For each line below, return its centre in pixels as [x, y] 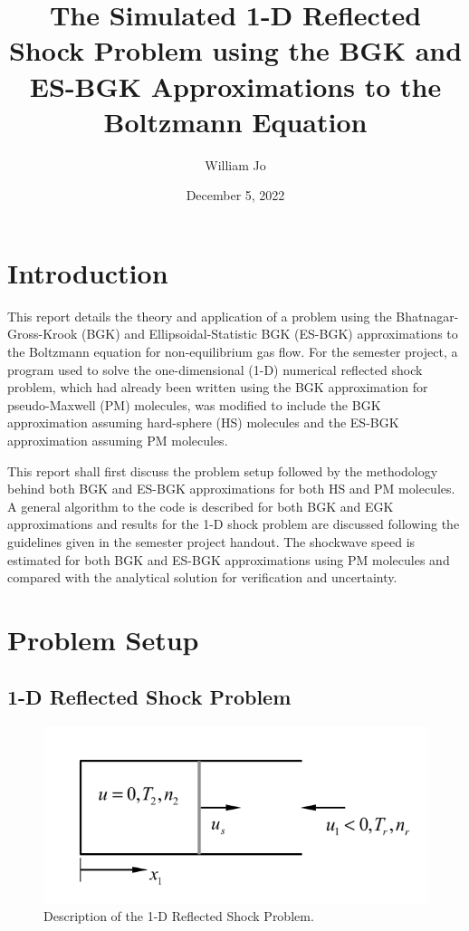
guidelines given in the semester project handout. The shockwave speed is [211, 541]
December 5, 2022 [235, 195]
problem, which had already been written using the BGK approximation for [218, 387]
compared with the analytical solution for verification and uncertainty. [202, 577]
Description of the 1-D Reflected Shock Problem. [179, 916]
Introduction [88, 272]
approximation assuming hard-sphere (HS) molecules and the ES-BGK [203, 422]
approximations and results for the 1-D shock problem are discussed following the [234, 524]
